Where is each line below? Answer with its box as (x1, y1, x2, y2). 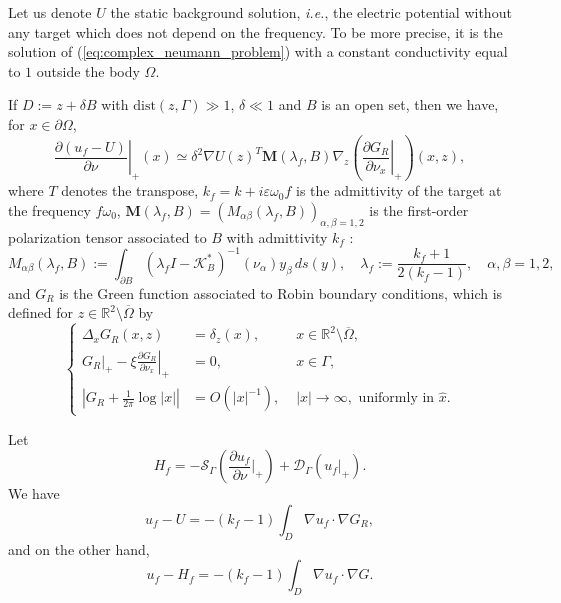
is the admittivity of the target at (296, 180, 502, 201)
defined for (8, 302, 74, 323)
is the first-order (369, 199, 469, 220)
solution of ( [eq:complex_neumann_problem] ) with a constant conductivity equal (8, 41, 508, 62)
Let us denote (8, 2, 92, 22)
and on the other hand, (8, 538, 150, 559)
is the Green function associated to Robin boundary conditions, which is (59, 282, 503, 303)
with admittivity (226, 226, 328, 247)
